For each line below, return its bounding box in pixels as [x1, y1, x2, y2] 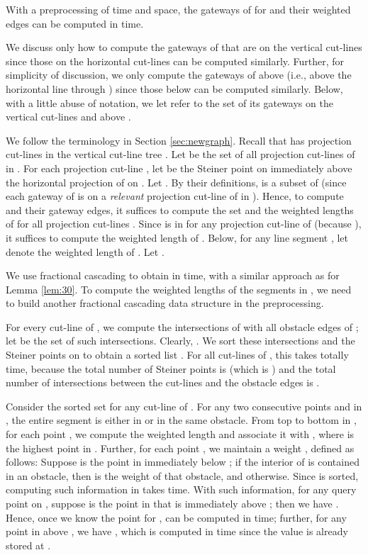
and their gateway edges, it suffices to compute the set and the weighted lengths [6, 202, 354, 217]
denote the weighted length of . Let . [6, 244, 165, 259]
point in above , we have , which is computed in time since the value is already [6, 524, 348, 539]
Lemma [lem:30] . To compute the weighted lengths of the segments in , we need [6, 281, 352, 296]
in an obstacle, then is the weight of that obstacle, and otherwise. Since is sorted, [6, 468, 359, 483]
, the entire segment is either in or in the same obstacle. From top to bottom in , [6, 413, 357, 427]
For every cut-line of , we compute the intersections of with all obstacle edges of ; [6, 319, 359, 334]
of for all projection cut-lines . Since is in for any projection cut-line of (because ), [6, 216, 362, 231]
